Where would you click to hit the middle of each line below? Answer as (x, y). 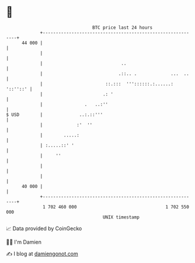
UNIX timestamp (121, 217)
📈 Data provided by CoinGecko (44, 228)
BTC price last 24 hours (123, 28)
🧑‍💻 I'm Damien (24, 242)
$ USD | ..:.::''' (55, 115)
